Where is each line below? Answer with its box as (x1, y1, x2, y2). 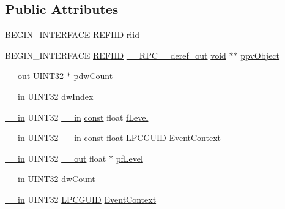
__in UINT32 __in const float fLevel (5, 110, 149, 123)
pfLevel (116, 151, 143, 164)
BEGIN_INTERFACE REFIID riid (5, 28, 139, 41)
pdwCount (73, 69, 113, 82)
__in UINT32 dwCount (5, 172, 95, 185)
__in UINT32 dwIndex (5, 89, 94, 102)
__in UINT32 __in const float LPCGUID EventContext (5, 131, 221, 144)
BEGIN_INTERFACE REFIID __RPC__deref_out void (5, 48, 226, 61)
